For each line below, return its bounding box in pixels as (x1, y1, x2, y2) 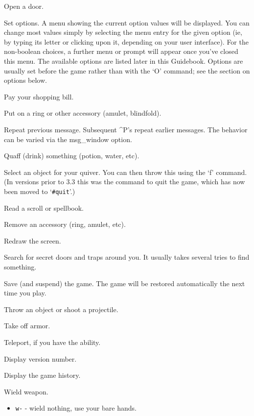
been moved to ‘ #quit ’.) (4, 186, 75, 196)
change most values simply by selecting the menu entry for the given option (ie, (4, 27, 242, 37)
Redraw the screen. (4, 235, 61, 245)
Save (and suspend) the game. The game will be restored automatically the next (4, 278, 245, 288)
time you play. (4, 288, 46, 298)
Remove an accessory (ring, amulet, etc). (4, 219, 126, 229)
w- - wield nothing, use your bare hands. (15, 403, 137, 413)
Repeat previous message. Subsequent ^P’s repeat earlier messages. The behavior (4, 124, 248, 134)
